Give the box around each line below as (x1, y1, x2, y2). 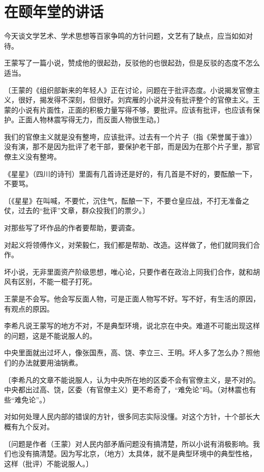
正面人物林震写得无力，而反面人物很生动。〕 (18, 114, 164, 125)
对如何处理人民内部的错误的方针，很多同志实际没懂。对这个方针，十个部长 (4, 411, 253, 422)
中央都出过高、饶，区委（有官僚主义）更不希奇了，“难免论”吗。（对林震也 (4, 384, 249, 395)
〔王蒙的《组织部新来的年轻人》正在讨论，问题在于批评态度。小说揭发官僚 (4, 84, 253, 95)
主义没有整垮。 (11, 151, 61, 162)
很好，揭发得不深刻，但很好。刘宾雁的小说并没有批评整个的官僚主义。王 (18, 94, 260, 105)
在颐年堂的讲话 (4, 1, 104, 22)
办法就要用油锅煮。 (18, 357, 82, 367)
